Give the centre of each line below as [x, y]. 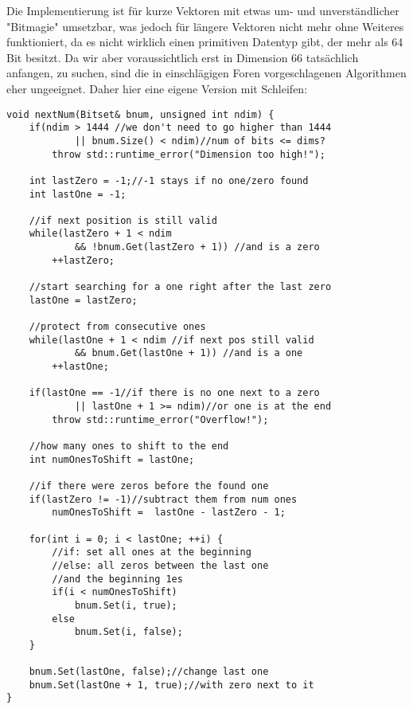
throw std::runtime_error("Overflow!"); [160, 419]
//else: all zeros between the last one [160, 565]
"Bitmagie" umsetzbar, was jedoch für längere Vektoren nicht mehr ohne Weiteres [205, 26]
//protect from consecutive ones [117, 327]
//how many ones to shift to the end [129, 446]
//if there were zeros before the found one [149, 486]
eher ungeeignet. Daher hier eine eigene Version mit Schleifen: [157, 88]
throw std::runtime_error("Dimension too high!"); [189, 154]
